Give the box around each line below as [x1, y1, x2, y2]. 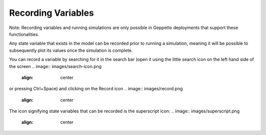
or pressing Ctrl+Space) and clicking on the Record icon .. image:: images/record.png [9, 86, 183, 92]
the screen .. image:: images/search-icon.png [9, 63, 102, 69]
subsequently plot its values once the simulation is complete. [9, 47, 133, 53]
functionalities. [9, 31, 39, 37]
